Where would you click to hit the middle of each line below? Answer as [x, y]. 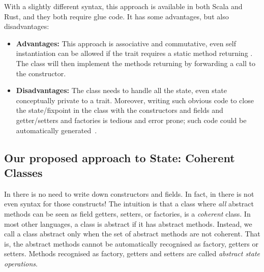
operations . [21, 263]
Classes [23, 172]
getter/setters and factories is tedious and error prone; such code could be [131, 120]
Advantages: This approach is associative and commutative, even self [126, 43]
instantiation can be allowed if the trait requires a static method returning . [134, 53]
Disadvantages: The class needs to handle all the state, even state [121, 90]
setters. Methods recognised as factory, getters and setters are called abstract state [132, 253]
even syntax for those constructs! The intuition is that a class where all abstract [129, 204]
